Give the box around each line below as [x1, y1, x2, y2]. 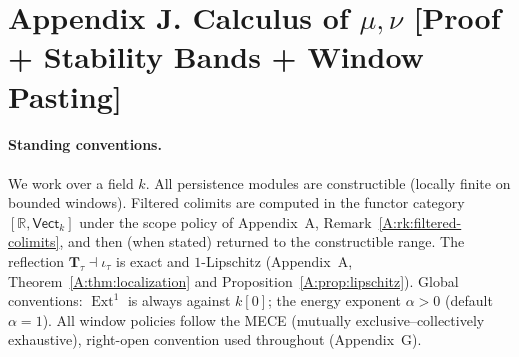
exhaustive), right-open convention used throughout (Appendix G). [8, 329, 422, 350]
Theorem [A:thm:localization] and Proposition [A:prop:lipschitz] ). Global [8, 270, 459, 291]
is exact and [115, 250, 190, 271]
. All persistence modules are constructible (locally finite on [145, 172, 511, 193]
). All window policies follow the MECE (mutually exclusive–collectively [42, 309, 485, 330]
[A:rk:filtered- [378, 211, 462, 232]
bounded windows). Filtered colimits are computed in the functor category [8, 192, 465, 213]
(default [445, 290, 493, 311]
